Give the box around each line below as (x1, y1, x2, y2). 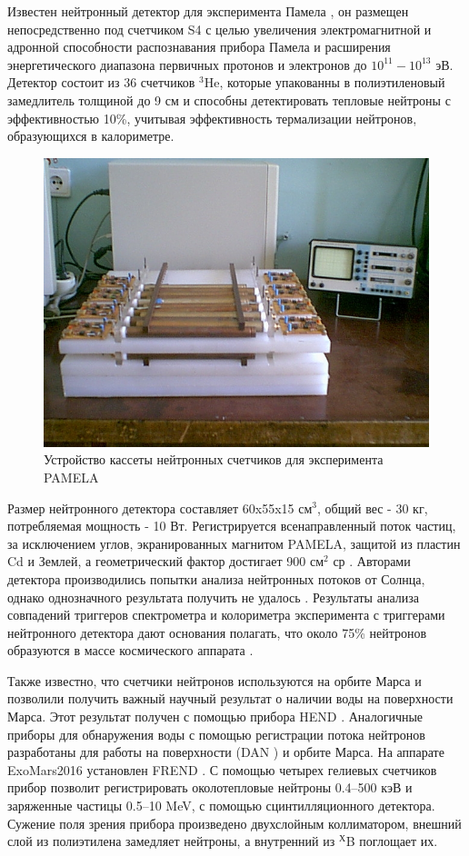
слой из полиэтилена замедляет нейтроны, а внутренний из (7, 831, 335, 851)
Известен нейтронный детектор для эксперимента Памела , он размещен (7, 2, 409, 20)
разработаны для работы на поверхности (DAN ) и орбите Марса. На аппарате (7, 742, 444, 761)
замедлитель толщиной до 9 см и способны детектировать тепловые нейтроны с (7, 90, 451, 109)
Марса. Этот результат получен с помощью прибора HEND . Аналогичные (7, 707, 424, 726)
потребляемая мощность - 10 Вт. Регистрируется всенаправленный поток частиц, (7, 516, 456, 535)
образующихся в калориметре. (7, 126, 175, 145)
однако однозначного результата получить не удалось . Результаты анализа (7, 587, 419, 606)
